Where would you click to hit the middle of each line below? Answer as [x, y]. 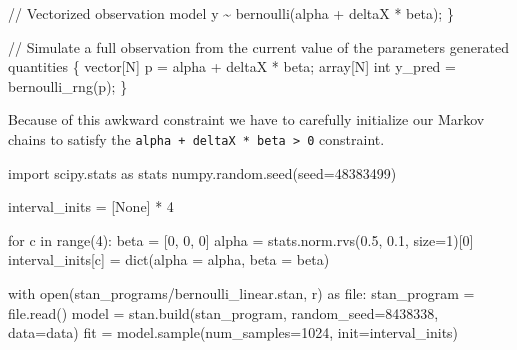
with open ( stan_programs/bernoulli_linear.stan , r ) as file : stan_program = [241, 293]
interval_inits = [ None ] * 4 [91, 206]
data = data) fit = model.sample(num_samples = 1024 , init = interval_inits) [233, 332]
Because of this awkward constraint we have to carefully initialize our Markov [246, 119]
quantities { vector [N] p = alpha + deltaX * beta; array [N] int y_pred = [232, 66]
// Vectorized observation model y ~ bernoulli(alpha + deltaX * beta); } [231, 13]
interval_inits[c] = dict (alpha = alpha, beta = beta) [169, 259]
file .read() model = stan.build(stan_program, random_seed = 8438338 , [223, 312]
